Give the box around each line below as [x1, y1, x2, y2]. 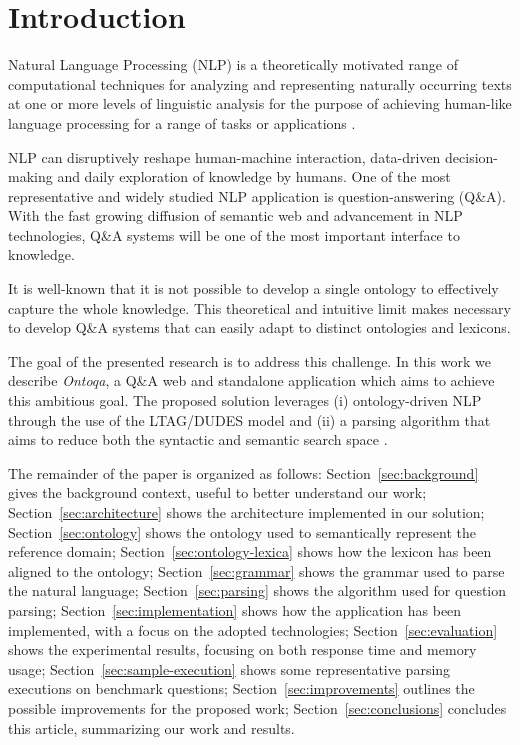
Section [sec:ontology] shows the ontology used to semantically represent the [8, 521, 476, 542]
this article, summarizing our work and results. [8, 717, 295, 738]
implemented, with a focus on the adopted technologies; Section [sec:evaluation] [8, 619, 498, 640]
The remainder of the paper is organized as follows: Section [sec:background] [8, 462, 479, 483]
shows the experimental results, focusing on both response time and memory [8, 639, 477, 660]
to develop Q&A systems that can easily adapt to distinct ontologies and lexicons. [8, 317, 511, 338]
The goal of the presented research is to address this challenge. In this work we [8, 350, 491, 371]
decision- [445, 146, 499, 167]
